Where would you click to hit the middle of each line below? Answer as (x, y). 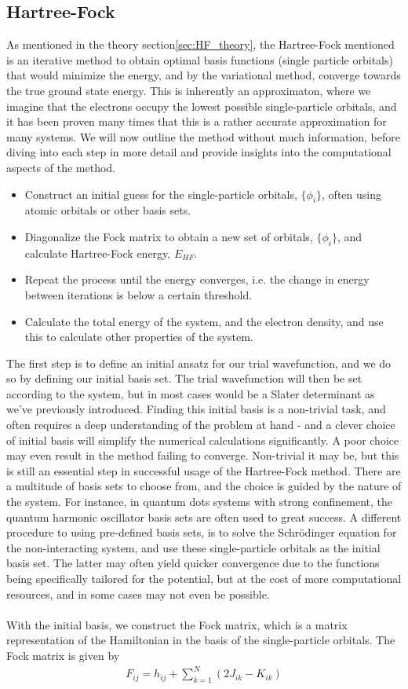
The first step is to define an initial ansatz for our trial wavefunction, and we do (199, 363)
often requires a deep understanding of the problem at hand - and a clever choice (201, 425)
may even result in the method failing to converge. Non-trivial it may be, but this (203, 455)
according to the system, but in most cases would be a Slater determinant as (191, 393)
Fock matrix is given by (63, 655)
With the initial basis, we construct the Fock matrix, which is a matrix (177, 624)
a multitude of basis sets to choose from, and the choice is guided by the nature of (204, 486)
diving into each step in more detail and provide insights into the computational (199, 152)
